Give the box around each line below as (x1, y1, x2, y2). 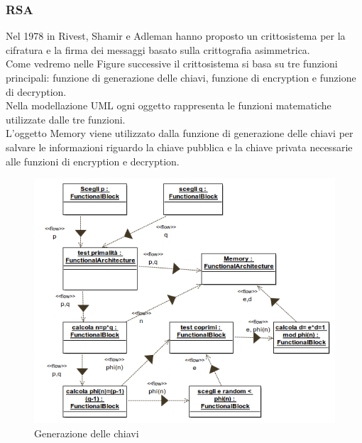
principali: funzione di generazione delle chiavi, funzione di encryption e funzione (6, 70, 356, 84)
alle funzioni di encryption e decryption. (6, 153, 180, 168)
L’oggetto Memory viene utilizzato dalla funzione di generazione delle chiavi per (6, 126, 353, 141)
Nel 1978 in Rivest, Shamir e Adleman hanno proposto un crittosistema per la (6, 28, 346, 43)
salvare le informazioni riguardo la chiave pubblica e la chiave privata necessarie (6, 139, 353, 154)
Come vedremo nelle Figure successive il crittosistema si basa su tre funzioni (6, 56, 338, 71)
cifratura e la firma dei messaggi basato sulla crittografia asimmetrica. (6, 42, 310, 57)
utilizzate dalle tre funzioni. (6, 111, 126, 126)
